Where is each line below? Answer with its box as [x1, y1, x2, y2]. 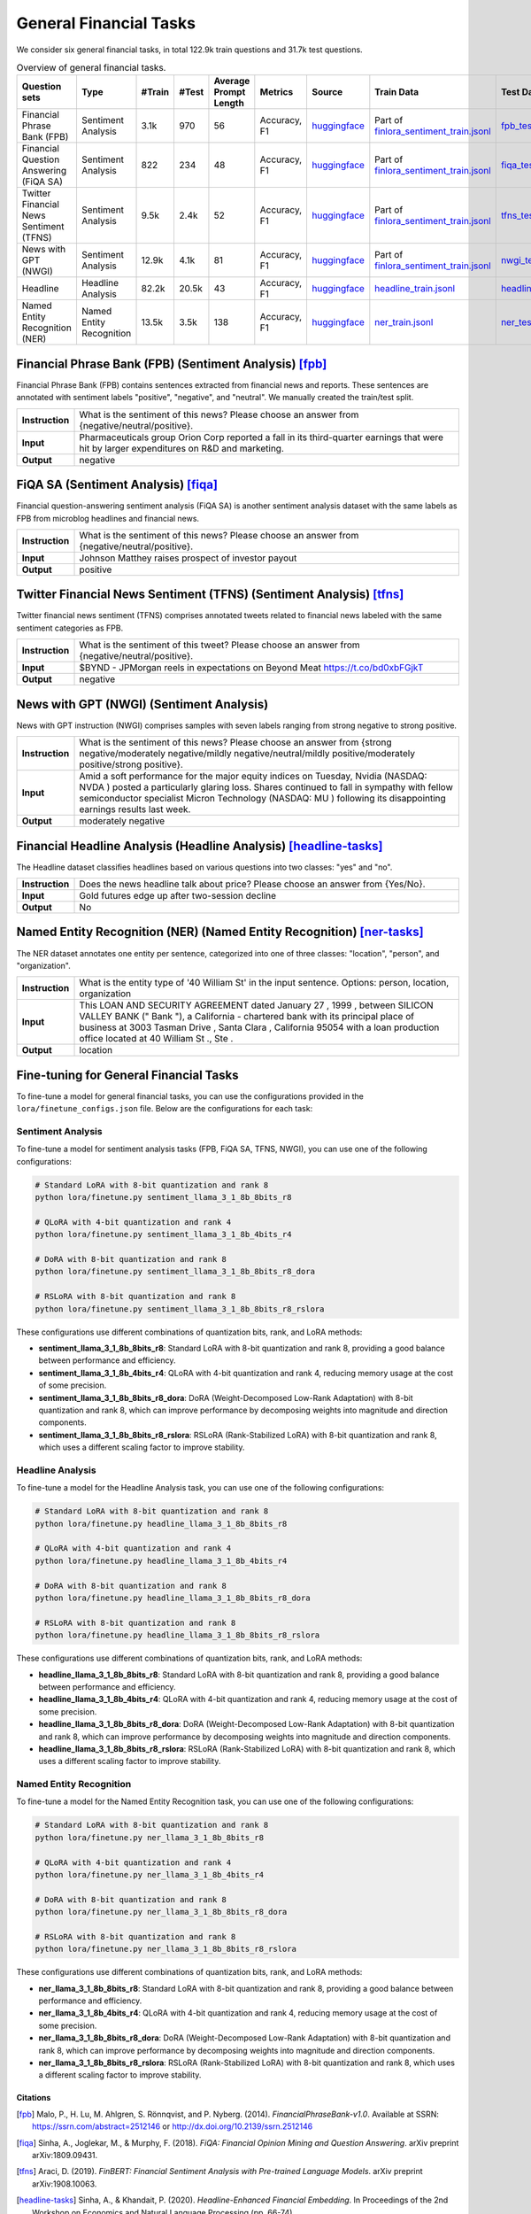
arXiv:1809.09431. [32, 2149, 98, 2160]
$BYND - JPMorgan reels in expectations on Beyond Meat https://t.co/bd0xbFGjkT [79, 662, 424, 674]
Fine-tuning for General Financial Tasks [16, 1067, 239, 1082]
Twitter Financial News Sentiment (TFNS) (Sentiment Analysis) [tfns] [16, 587, 404, 602]
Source [312, 86, 343, 98]
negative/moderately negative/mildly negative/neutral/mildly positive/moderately [79, 747, 416, 760]
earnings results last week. [79, 803, 191, 816]
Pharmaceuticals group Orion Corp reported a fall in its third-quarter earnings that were [79, 430, 444, 443]
